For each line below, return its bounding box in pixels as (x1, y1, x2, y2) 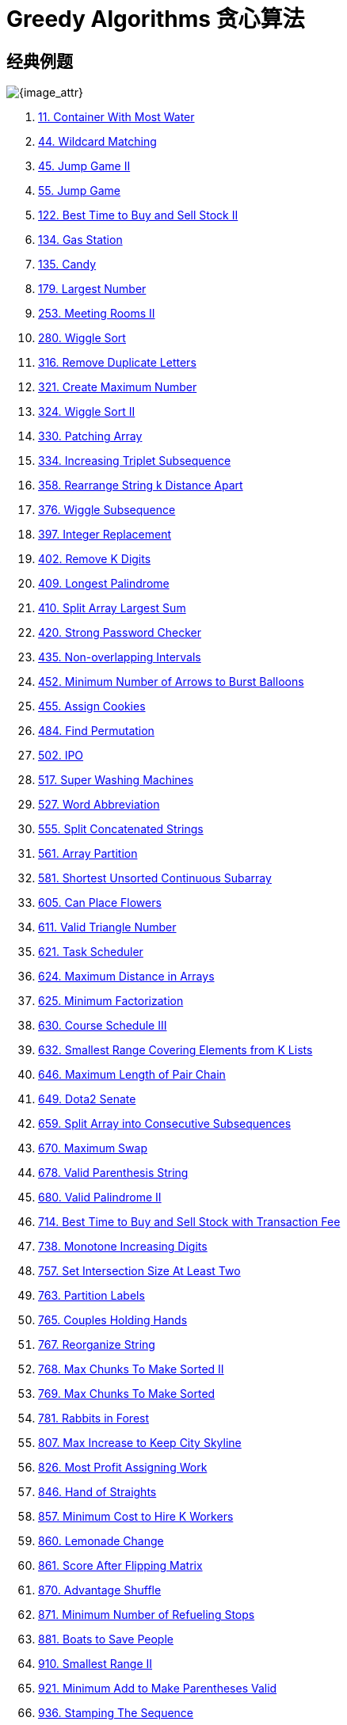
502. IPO (38, 748, 84, 763)
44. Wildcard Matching (38, 135, 157, 149)
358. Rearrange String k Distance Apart (38, 478, 243, 493)
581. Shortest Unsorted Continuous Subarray (38, 871, 272, 885)
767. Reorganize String (38, 1338, 155, 1352)
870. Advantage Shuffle (38, 1583, 162, 1597)
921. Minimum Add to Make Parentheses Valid (38, 1681, 277, 1696)
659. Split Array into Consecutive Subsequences (38, 1117, 292, 1131)
